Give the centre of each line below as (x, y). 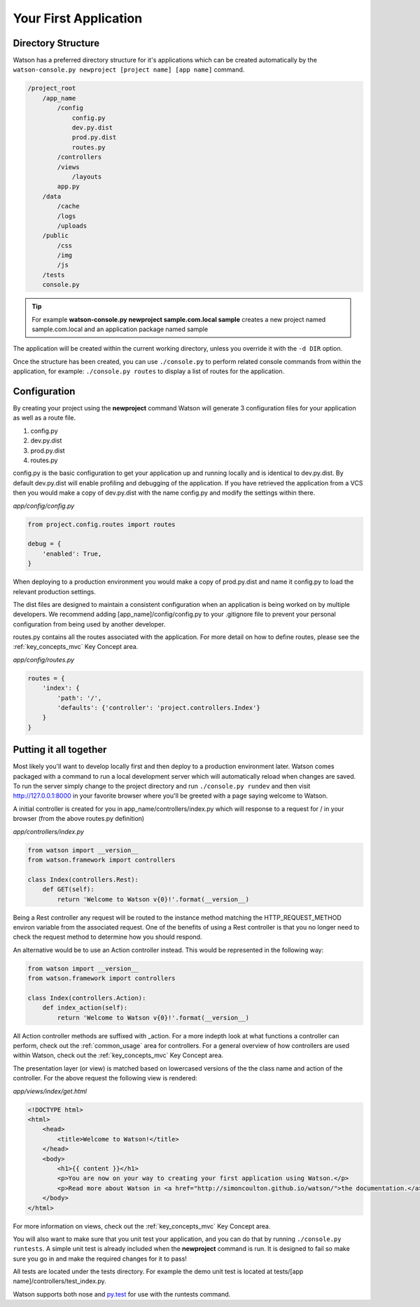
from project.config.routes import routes (101, 524)
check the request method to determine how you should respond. (107, 937)
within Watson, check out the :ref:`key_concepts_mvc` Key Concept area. (118, 1055)
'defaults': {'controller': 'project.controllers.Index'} (159, 708)
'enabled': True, (72, 554)
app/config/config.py (44, 506)
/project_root (52, 88)
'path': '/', (79, 698)
